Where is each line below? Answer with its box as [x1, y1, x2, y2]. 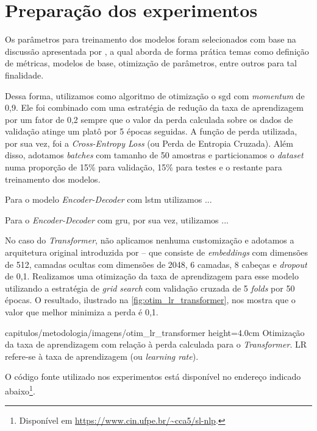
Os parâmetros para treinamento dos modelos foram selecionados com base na [5, 33, 296, 46]
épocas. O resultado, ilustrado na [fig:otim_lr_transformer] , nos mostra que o [5, 293, 296, 306]
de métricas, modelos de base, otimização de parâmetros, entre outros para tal [5, 57, 297, 69]
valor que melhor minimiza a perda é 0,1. [5, 306, 158, 318]
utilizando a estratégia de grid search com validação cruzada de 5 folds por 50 [5, 281, 295, 294]
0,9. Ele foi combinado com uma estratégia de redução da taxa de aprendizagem [5, 101, 304, 114]
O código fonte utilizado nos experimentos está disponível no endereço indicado [5, 370, 301, 383]
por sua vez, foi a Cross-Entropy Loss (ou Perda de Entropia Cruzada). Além [5, 136, 293, 149]
